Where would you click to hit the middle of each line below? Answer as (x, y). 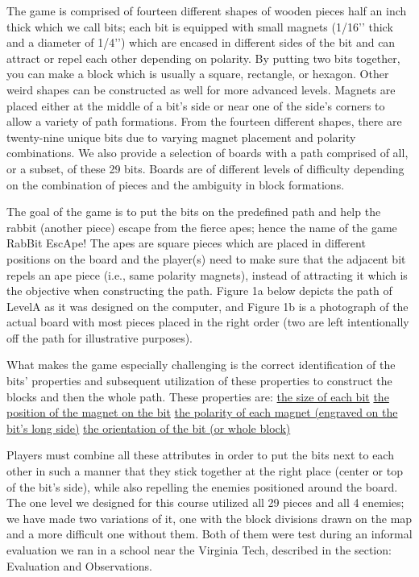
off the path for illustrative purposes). (100, 337)
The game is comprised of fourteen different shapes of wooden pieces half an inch (207, 10)
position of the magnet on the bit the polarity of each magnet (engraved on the (202, 412)
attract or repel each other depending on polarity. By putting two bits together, (203, 58)
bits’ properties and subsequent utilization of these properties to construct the (199, 381)
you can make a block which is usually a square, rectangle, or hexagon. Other (198, 74)
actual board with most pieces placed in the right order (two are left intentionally (208, 322)
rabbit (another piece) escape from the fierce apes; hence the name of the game (202, 227)
